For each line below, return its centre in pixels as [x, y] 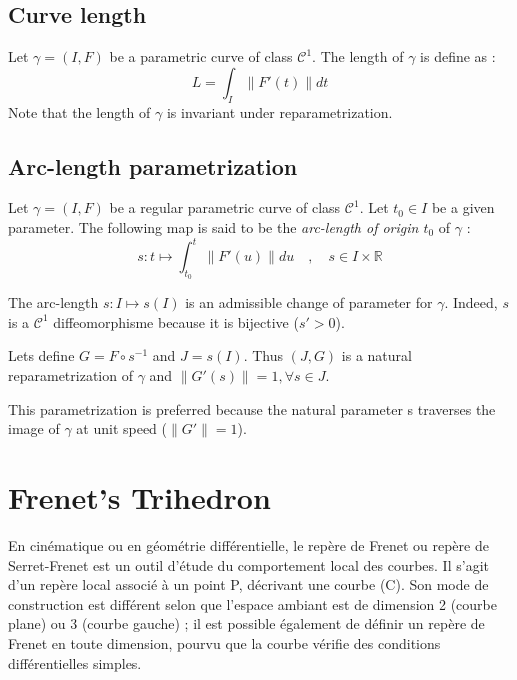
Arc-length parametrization [153, 165]
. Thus [263, 355]
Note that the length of [79, 111]
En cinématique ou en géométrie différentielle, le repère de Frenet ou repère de [248, 544]
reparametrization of [70, 375]
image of [34, 428]
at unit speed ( [122, 428]
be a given [463, 207]
